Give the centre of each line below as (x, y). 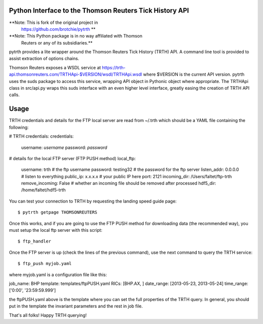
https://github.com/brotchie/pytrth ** (58, 29)
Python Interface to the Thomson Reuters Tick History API (99, 10)
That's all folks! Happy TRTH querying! (48, 315)
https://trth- (114, 67)
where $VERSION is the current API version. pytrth (194, 74)
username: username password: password (64, 147)
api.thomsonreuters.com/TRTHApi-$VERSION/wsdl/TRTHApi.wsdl (75, 74)
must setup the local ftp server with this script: (56, 230)
